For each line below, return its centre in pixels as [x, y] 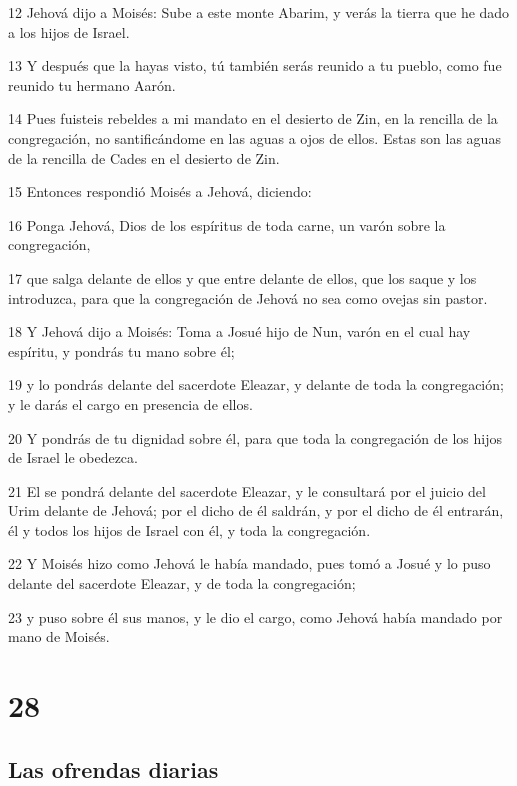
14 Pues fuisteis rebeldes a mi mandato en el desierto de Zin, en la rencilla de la [253, 118]
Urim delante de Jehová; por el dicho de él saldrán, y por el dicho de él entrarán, [256, 510]
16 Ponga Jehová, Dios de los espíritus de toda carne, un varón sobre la [227, 224]
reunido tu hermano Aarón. [92, 84]
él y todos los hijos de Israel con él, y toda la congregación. [189, 529]
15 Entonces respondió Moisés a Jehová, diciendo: [160, 191]
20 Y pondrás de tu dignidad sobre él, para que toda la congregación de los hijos [255, 437]
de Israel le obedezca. [73, 457]
